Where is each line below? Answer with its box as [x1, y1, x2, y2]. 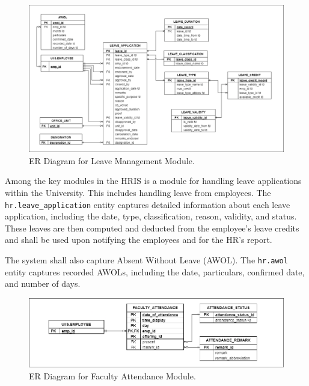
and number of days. [5, 277, 81, 290]
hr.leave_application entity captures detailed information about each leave [5, 198, 290, 210]
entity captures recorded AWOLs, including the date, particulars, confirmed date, [5, 265, 305, 278]
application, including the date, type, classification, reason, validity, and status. [5, 210, 297, 222]
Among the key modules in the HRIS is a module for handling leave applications [5, 174, 302, 187]
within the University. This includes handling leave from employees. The [5, 186, 271, 198]
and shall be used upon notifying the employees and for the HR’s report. [5, 233, 272, 246]
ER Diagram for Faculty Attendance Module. [29, 369, 196, 382]
